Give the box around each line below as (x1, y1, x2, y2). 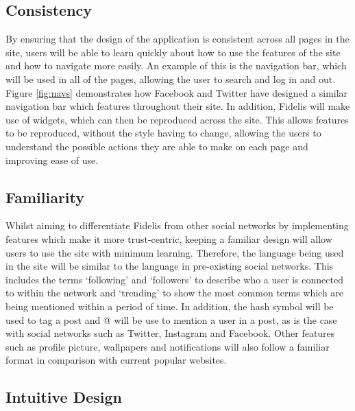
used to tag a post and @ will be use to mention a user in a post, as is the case (5, 312, 337, 327)
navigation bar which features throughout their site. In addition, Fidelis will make (5, 99, 350, 113)
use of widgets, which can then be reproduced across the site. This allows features (5, 112, 349, 126)
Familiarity (5, 186, 84, 207)
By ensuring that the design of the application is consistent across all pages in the (5, 32, 350, 46)
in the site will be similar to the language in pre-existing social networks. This (5, 259, 334, 273)
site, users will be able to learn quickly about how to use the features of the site (5, 45, 341, 59)
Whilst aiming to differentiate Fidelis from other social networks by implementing (5, 218, 349, 233)
